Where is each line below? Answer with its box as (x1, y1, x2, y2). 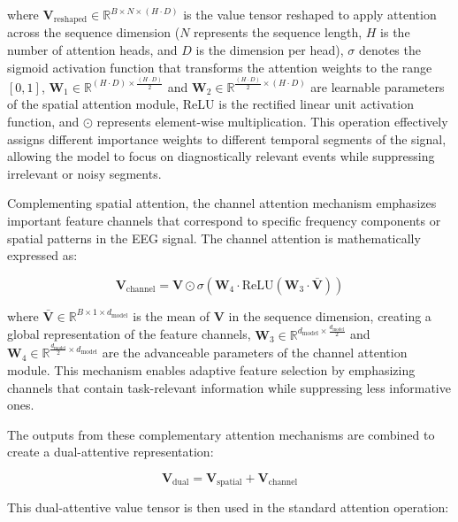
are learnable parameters (310, 77, 445, 96)
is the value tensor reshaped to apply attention (183, 5, 437, 23)
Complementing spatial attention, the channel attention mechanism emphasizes (7, 194, 437, 212)
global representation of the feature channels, (7, 325, 251, 343)
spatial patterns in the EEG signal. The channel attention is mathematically (7, 228, 421, 247)
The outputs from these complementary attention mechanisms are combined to (7, 425, 435, 443)
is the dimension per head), (195, 41, 344, 59)
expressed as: (7, 246, 78, 265)
